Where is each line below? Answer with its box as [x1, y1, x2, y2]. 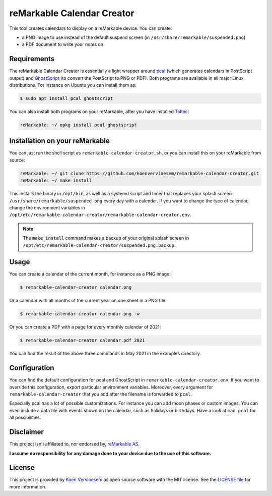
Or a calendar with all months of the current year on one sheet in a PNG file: [9, 298, 167, 304]
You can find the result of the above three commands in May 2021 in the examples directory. [9, 351, 201, 357]
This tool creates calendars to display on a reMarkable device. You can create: [9, 25, 172, 31]
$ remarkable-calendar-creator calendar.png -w [20, 311, 140, 317]
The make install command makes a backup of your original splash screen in [23, 235, 189, 241]
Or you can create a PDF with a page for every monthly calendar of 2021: [9, 324, 161, 330]
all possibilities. [9, 414, 41, 421]
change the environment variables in [9, 205, 85, 210]
